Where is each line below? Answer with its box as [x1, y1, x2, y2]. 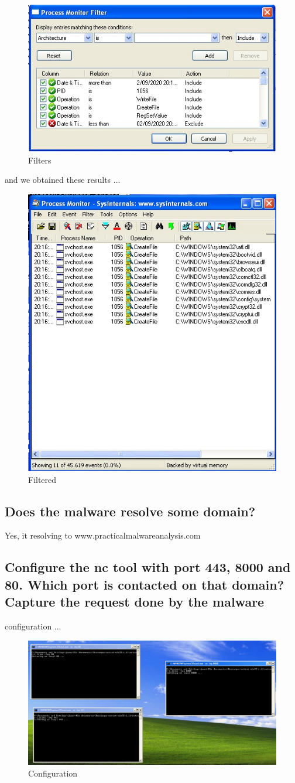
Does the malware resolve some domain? [5, 502, 256, 520]
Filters [28, 154, 52, 166]
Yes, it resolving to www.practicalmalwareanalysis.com [5, 529, 201, 542]
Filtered [28, 473, 57, 485]
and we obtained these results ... [5, 173, 121, 186]
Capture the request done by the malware [5, 593, 265, 611]
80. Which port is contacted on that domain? [5, 575, 284, 593]
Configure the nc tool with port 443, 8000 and [5, 558, 291, 576]
